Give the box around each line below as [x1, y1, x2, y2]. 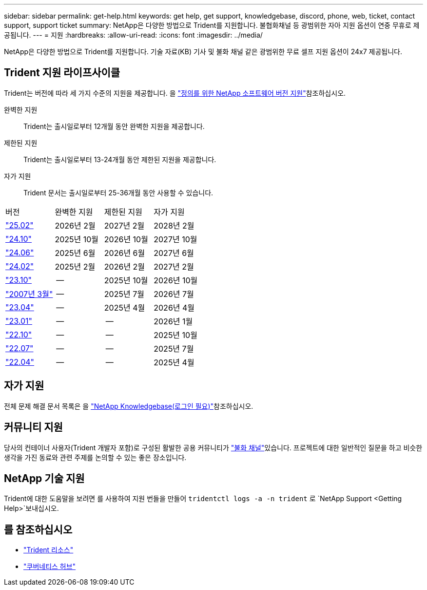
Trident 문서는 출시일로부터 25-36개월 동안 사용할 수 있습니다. [23, 188, 213, 197]
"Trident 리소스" [23, 546, 74, 554]
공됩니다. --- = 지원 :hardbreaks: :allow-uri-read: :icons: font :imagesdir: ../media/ [4, 31, 263, 39]
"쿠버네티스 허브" [23, 562, 76, 571]
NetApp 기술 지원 [4, 472, 85, 485]
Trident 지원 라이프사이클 [4, 66, 120, 79]
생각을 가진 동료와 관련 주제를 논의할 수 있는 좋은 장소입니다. [4, 453, 187, 462]
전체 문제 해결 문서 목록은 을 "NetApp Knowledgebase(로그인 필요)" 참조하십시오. [4, 401, 253, 410]
